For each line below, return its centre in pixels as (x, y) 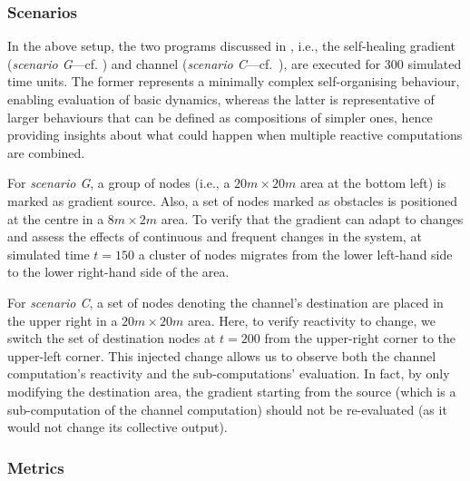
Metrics (36, 467)
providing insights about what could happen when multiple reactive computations (235, 135)
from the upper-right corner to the (360, 338)
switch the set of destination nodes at (112, 338)
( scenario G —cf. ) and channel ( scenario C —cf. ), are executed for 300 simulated (235, 63)
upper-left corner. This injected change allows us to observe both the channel (222, 355)
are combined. (46, 152)
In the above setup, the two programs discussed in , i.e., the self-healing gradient (232, 46)
